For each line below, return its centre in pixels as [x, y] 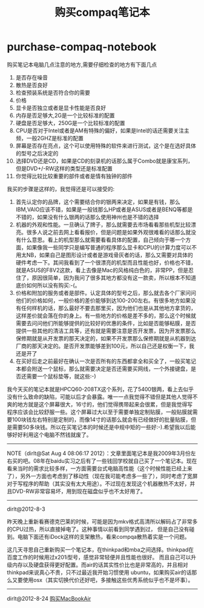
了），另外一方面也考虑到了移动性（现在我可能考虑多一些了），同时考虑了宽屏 [102, 476]
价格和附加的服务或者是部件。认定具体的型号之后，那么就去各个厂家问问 [106, 292]
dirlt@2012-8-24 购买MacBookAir [49, 598]
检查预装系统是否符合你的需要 [53, 92]
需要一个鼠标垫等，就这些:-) [61, 376]
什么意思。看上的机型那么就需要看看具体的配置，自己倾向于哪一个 [103, 240]
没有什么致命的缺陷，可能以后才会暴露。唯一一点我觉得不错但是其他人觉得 [100, 397]
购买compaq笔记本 [102, 12]
